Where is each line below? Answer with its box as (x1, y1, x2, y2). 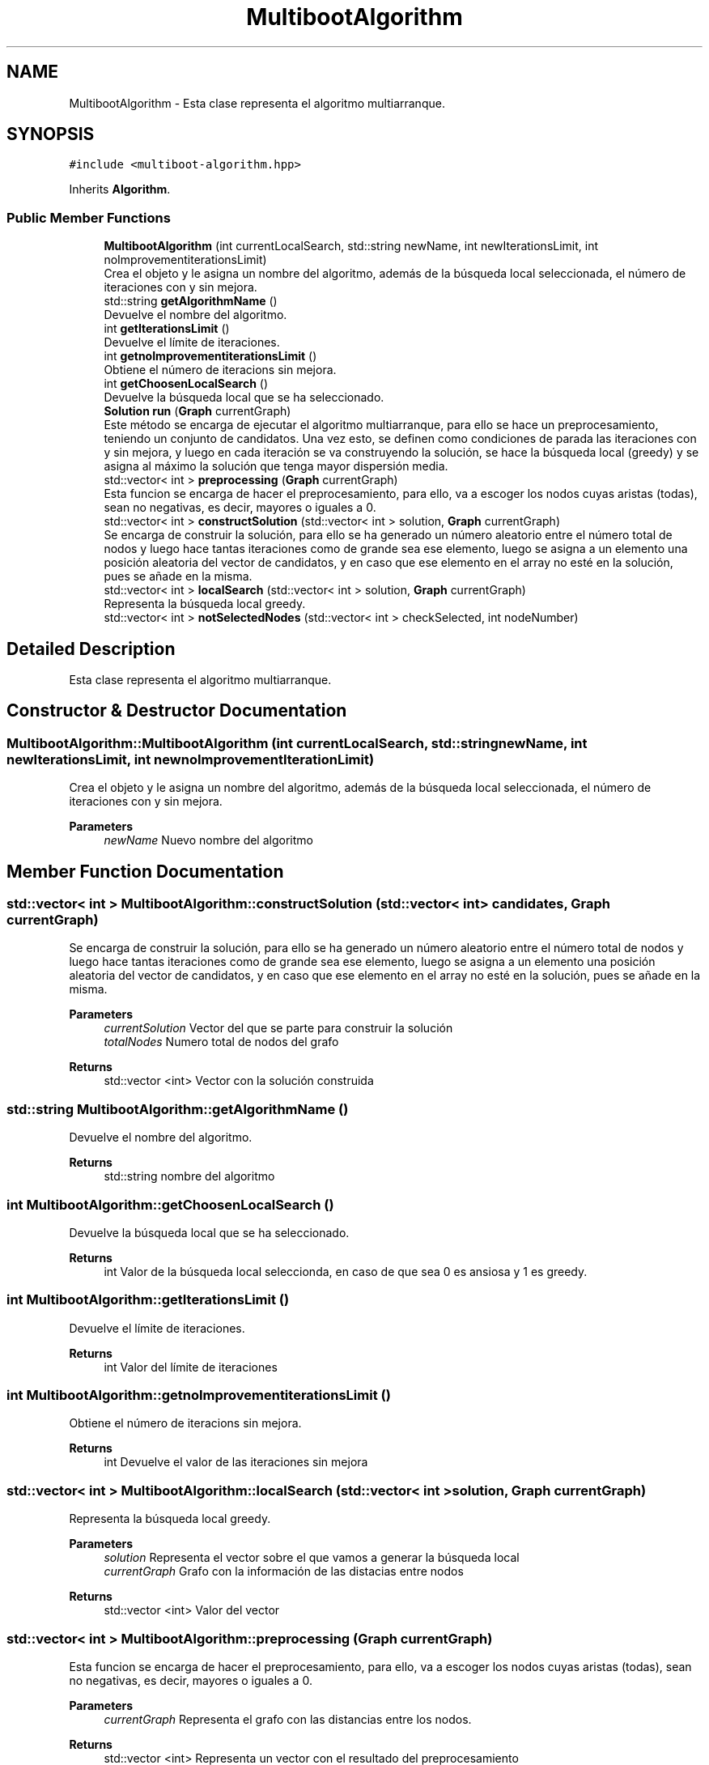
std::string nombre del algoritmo (104, 1169, 275, 1184)
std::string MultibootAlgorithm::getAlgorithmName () (6, 1100, 349, 1117)
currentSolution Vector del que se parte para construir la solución (104, 1021, 453, 1036)
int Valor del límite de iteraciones (104, 1359, 278, 1374)
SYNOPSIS (6, 124, 95, 145)
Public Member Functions (6, 209, 171, 226)
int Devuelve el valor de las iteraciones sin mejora (104, 1455, 368, 1469)
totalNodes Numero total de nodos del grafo (104, 1035, 339, 1049)
